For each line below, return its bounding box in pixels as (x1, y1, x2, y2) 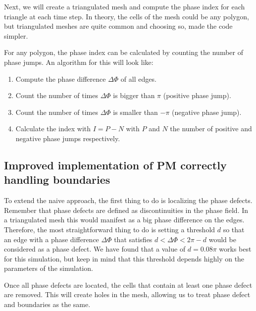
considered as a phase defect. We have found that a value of (4, 244, 186, 254)
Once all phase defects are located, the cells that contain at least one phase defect (4, 279, 253, 290)
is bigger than (113, 90, 155, 101)
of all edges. (120, 73, 156, 84)
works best (219, 244, 252, 254)
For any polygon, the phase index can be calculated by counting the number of (4, 47, 243, 57)
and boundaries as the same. (4, 299, 91, 310)
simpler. (4, 30, 28, 41)
